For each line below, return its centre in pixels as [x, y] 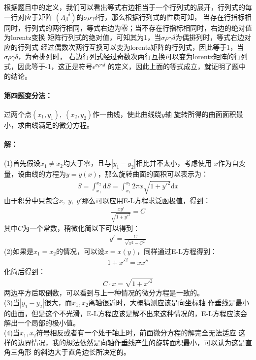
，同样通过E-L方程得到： [177, 251]
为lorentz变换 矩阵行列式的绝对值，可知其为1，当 [83, 37]
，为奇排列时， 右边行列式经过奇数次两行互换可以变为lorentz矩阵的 [126, 56]
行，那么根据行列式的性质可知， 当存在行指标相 [175, 17]
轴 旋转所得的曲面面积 [200, 114]
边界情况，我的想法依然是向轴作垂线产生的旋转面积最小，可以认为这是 [131, 342]
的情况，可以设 [80, 251]
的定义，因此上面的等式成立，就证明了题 [173, 66]
